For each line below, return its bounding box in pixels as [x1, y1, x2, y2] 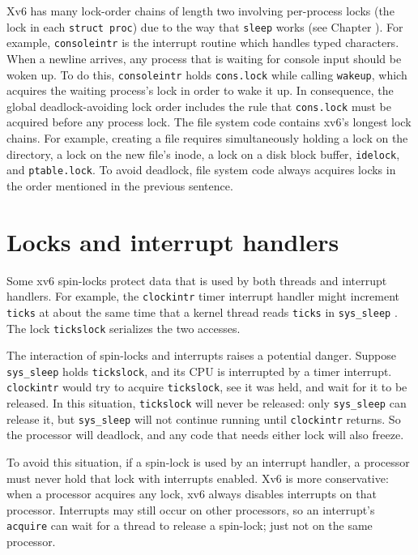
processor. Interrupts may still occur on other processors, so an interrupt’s [6, 501, 375, 518]
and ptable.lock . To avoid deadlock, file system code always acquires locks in [6, 161, 396, 178]
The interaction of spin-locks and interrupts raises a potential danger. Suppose [6, 347, 396, 364]
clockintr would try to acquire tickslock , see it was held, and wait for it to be [6, 378, 407, 395]
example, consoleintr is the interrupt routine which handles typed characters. [6, 34, 399, 51]
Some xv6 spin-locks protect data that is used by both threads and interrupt [6, 271, 387, 288]
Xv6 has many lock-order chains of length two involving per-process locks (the [6, 2, 395, 19]
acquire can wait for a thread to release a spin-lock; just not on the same [6, 517, 373, 534]
